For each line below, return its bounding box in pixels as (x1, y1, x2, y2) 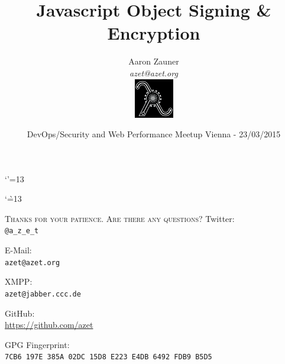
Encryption (107, 21, 200, 45)
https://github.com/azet (5, 318, 93, 331)
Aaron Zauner (128, 55, 179, 67)
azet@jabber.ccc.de (5, 289, 81, 298)
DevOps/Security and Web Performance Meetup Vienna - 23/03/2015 (27, 128, 281, 140)
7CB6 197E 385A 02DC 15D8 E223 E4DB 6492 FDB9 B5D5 (5, 353, 212, 362)
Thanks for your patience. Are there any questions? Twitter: (5, 212, 235, 224)
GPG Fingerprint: (5, 338, 70, 350)
